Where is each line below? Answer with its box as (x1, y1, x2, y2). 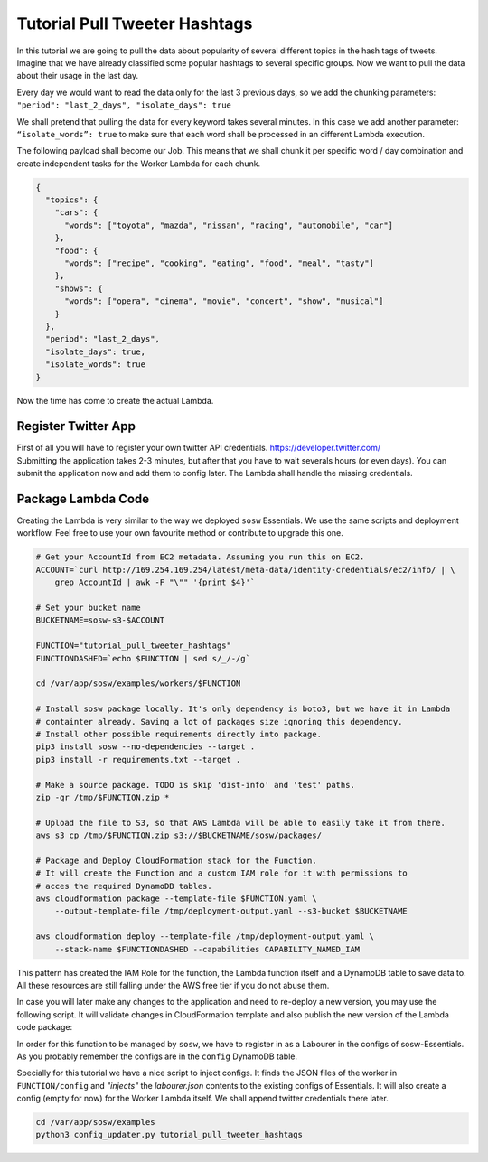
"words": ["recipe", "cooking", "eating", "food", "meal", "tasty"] (64, 258, 375, 268)
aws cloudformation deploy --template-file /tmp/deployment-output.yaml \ (35, 932, 375, 942)
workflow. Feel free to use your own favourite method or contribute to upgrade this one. (16, 528, 343, 539)
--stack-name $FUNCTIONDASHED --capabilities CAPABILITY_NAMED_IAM (54, 944, 361, 954)
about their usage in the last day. (16, 70, 139, 81)
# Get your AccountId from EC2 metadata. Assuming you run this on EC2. (35, 552, 365, 562)
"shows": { (54, 283, 103, 294)
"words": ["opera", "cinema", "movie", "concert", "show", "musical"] (64, 296, 384, 306)
